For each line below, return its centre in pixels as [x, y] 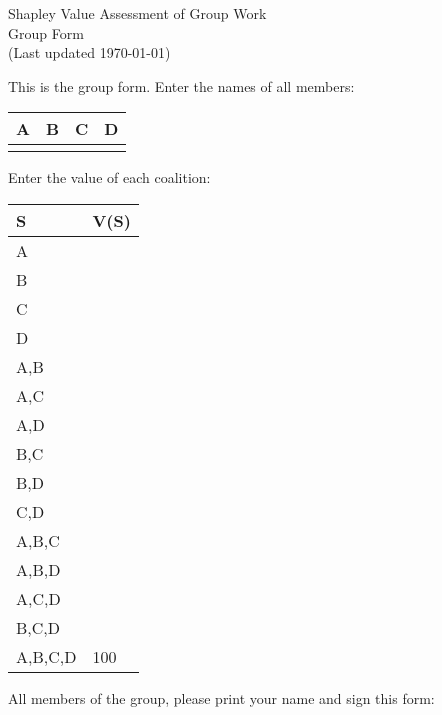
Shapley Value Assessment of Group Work [137, 13]
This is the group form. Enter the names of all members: [181, 85]
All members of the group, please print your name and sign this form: [221, 697]
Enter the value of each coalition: [109, 177]
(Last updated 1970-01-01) [89, 52]
